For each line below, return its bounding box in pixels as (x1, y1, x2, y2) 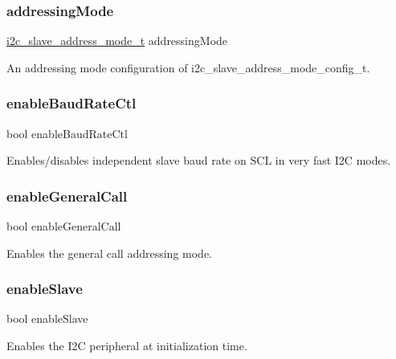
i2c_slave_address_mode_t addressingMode (6, 32, 228, 49)
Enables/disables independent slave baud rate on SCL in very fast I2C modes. (6, 152, 391, 169)
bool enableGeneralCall (6, 218, 121, 235)
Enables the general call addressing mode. (6, 244, 213, 261)
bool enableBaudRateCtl (6, 124, 128, 141)
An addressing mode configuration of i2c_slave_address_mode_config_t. (6, 59, 370, 75)
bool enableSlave (6, 310, 88, 327)
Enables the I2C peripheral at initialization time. (6, 337, 247, 354)
